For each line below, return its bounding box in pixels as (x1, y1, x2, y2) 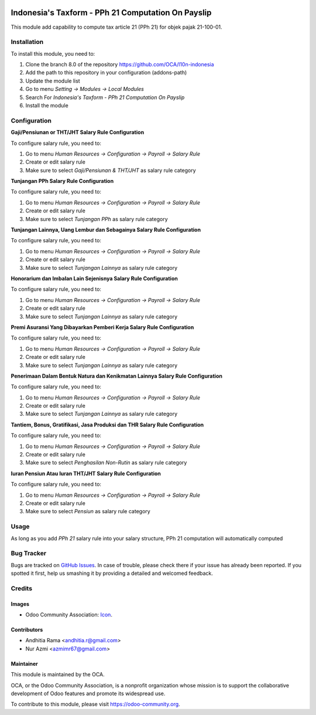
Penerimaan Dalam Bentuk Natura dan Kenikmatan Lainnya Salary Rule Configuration (11, 372, 222, 379)
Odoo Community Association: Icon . (25, 611, 112, 618)
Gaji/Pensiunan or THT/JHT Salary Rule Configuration (11, 129, 145, 136)
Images (11, 600, 29, 607)
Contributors (11, 626, 43, 633)
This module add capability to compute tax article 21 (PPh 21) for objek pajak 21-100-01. (11, 23, 222, 31)
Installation (11, 38, 44, 46)
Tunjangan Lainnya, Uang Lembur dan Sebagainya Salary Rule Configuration (11, 226, 201, 233)
